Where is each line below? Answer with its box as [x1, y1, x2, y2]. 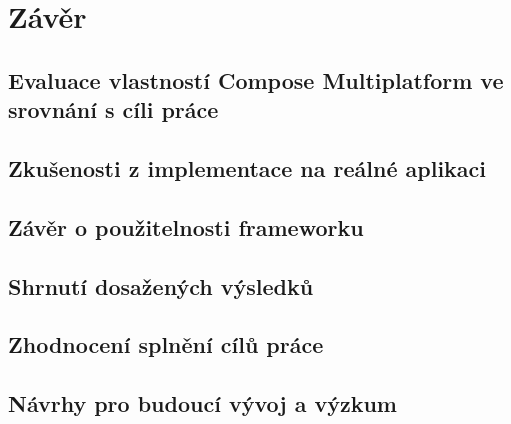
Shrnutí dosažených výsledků [8, 270, 314, 301]
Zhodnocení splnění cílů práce [8, 329, 324, 360]
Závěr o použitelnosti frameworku [8, 211, 364, 242]
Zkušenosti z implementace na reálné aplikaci [8, 152, 487, 183]
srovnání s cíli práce [8, 94, 219, 125]
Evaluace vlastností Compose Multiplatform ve [8, 64, 504, 95]
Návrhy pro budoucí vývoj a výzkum [8, 388, 397, 419]
